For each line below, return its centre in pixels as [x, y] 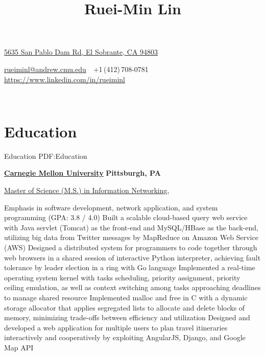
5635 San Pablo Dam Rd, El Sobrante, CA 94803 [81, 52]
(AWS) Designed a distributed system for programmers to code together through [131, 247]
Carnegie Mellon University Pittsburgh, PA [82, 173]
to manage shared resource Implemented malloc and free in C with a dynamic [126, 297]
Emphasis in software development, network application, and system [111, 207]
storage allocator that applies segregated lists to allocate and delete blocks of [125, 307]
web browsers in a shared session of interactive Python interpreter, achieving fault [132, 257]
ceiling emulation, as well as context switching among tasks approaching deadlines [132, 287]
